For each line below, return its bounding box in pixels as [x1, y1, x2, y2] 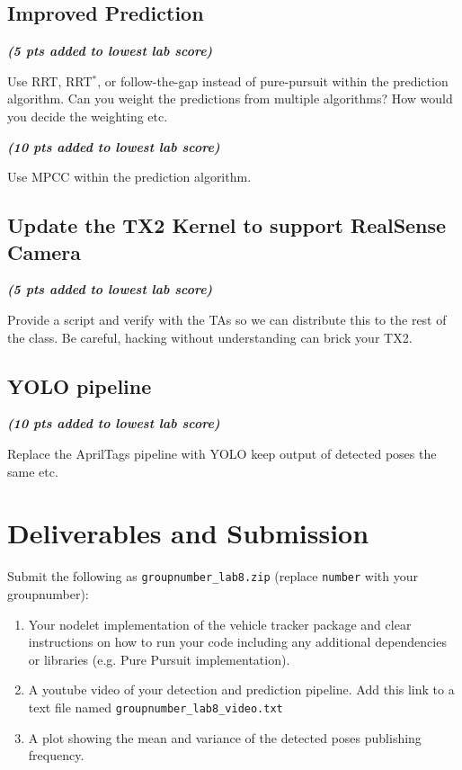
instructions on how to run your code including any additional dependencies [28, 632, 447, 651]
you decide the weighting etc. [7, 106, 168, 125]
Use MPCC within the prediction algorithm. [7, 167, 252, 186]
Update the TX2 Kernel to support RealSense [7, 211, 447, 239]
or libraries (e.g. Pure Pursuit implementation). [28, 649, 290, 668]
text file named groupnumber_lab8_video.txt [28, 697, 283, 716]
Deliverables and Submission [7, 515, 369, 551]
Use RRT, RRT [7, 71, 93, 90]
